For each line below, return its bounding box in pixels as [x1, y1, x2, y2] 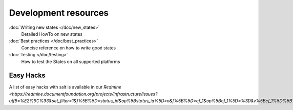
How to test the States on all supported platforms [21, 59, 120, 65]
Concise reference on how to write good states [21, 44, 116, 51]
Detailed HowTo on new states [21, 31, 83, 37]
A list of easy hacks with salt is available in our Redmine [9, 84, 122, 90]
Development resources [9, 7, 109, 18]
